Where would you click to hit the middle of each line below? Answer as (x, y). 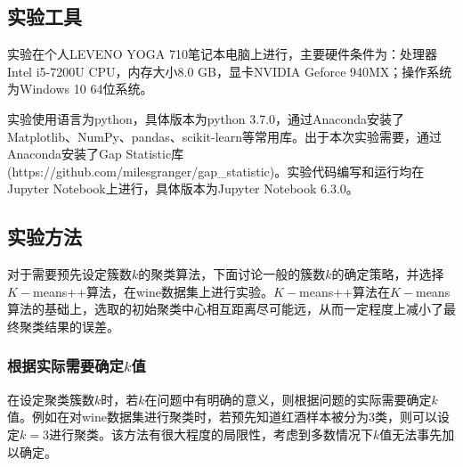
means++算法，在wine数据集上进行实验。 (153, 291)
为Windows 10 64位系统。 (80, 89)
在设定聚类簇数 (51, 399)
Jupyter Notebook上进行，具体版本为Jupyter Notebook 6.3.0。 (183, 188)
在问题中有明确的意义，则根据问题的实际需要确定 (288, 399)
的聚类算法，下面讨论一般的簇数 (232, 274)
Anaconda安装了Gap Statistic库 (96, 154)
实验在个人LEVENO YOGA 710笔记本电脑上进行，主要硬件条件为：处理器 (222, 54)
